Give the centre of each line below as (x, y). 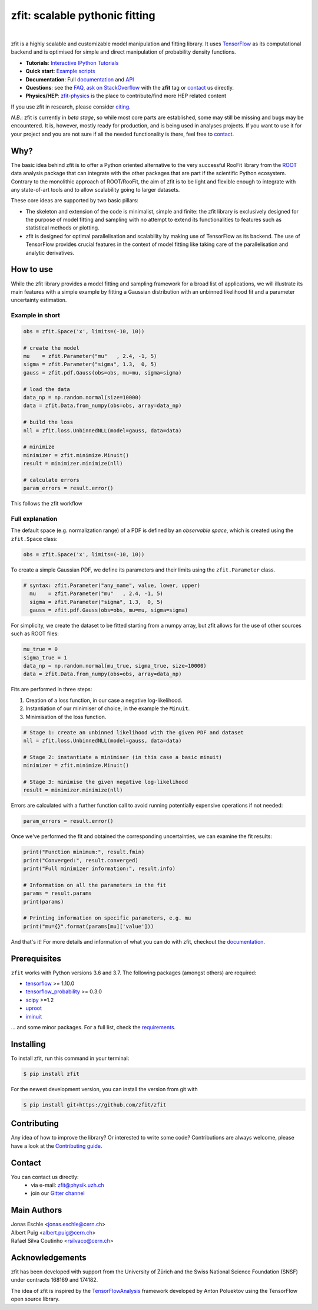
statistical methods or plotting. (62, 228)
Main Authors (37, 1210)
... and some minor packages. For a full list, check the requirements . (93, 1027)
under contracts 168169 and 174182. (54, 1280)
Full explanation (34, 519)
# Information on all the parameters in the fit (95, 885)
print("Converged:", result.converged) (81, 860)
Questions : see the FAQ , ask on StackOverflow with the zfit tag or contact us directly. (130, 87)
